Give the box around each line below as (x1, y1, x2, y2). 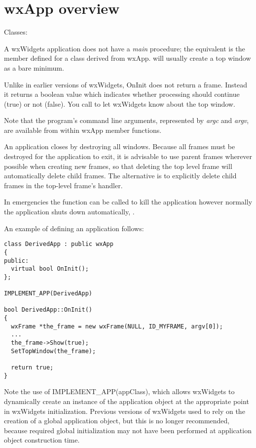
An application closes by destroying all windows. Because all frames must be (4, 141, 235, 152)
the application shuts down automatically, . (4, 206, 135, 217)
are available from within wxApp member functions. (4, 124, 162, 135)
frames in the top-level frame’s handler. (4, 180, 123, 190)
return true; (11, 364, 54, 371)
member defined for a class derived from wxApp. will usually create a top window (4, 53, 251, 63)
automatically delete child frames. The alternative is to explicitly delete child (4, 170, 237, 181)
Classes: (4, 27, 28, 37)
